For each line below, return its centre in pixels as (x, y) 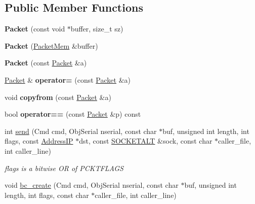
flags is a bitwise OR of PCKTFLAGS (64, 168)
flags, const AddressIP (39, 141)
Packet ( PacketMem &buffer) (51, 45)
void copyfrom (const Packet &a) (58, 97)
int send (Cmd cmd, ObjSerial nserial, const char (81, 131)
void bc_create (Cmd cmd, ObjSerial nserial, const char (92, 185)
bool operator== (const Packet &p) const (73, 114)
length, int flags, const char (47, 195)
